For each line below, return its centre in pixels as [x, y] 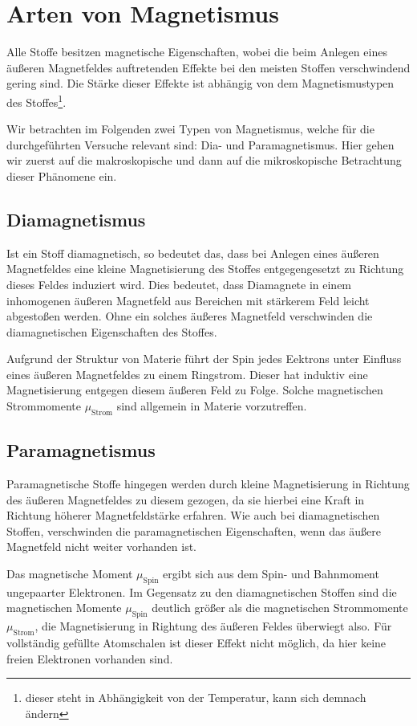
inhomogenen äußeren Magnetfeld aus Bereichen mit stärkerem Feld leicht [188, 300]
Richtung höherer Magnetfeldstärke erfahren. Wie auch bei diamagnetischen [193, 515]
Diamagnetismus [76, 219]
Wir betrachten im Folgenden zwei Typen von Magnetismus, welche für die [190, 129]
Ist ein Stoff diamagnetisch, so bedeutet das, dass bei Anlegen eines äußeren [193, 253]
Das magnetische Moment [70, 574]
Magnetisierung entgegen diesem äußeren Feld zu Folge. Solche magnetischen [195, 390]
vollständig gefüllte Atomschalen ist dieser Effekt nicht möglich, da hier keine [196, 643]
